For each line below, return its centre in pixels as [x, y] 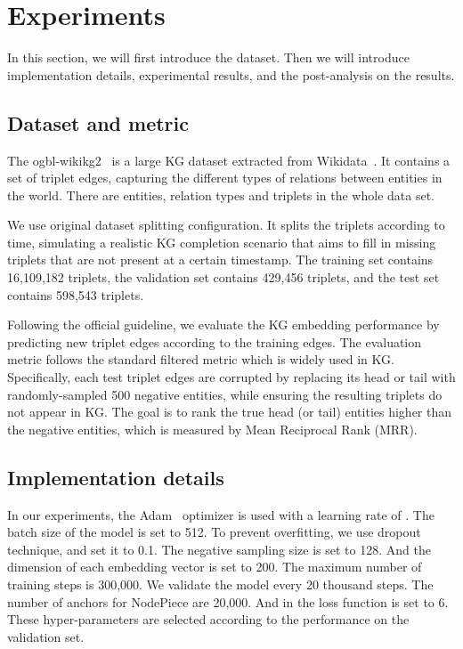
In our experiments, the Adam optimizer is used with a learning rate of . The [221, 514]
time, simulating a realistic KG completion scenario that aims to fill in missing [222, 242]
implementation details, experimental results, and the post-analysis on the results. [231, 74]
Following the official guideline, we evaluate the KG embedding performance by [223, 324]
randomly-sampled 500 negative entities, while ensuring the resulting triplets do [225, 394]
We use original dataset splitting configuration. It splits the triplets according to [226, 225]
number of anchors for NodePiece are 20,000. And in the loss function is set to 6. [228, 601]
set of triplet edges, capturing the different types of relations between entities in [225, 178]
